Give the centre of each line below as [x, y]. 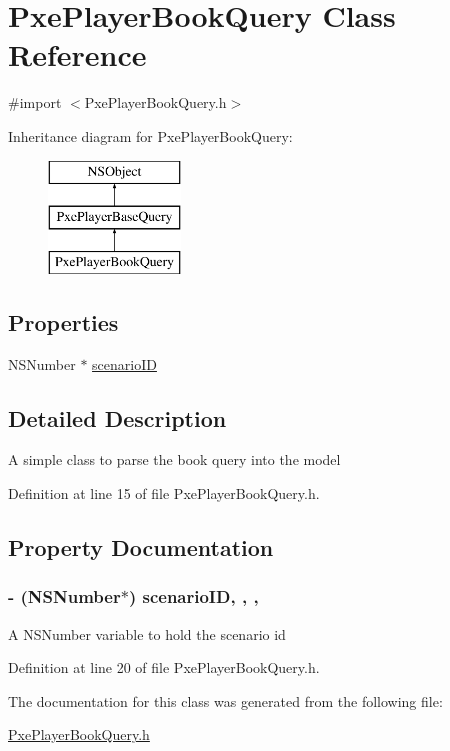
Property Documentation [141, 547]
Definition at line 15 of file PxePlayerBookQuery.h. [164, 493]
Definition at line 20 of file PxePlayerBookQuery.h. [164, 667]
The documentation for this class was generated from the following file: [225, 700]
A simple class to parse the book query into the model [174, 459]
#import [35, 102]
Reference [77, 54]
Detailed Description [117, 417]
